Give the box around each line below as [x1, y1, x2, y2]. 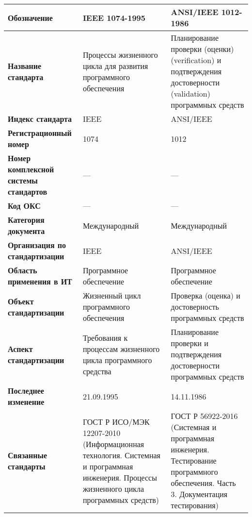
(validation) [171, 88, 210, 99]
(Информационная [82, 438, 144, 450]
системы [8, 175, 38, 186]
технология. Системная [82, 449, 160, 461]
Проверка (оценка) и [171, 290, 240, 301]
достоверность [171, 301, 219, 312]
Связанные [8, 449, 47, 461]
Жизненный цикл [82, 290, 141, 301]
